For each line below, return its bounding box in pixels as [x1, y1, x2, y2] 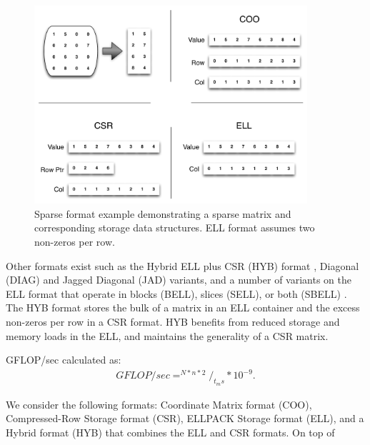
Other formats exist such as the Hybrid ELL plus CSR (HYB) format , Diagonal [6, 258, 359, 273]
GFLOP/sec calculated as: [6, 352, 121, 367]
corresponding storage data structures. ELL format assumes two [34, 220, 315, 235]
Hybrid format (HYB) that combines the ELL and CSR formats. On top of [6, 424, 335, 439]
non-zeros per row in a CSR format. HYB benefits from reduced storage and [6, 314, 340, 329]
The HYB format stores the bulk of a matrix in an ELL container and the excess [6, 300, 360, 315]
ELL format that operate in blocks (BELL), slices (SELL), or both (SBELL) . [6, 286, 347, 301]
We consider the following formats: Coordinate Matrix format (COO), [6, 396, 312, 411]
